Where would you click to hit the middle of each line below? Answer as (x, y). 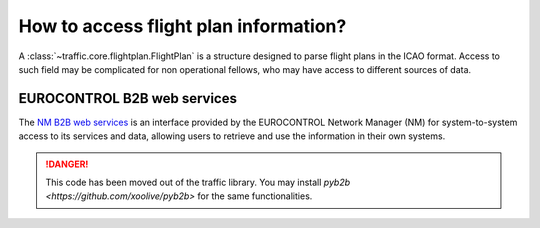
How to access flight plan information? (182, 26)
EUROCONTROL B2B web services (127, 98)
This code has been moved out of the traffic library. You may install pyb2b (198, 182)
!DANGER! (67, 164)
